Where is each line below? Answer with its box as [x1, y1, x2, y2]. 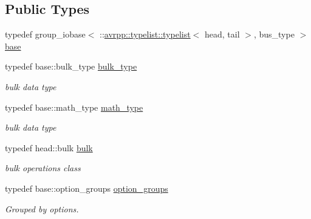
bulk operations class [5, 162, 81, 174]
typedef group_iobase [5, 28, 86, 41]
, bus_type [253, 28, 295, 41]
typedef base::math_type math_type [5, 100, 143, 113]
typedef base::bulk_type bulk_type [5, 60, 137, 73]
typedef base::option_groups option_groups [5, 181, 168, 194]
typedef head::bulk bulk [5, 141, 93, 154]
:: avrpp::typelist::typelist [100, 28, 191, 41]
